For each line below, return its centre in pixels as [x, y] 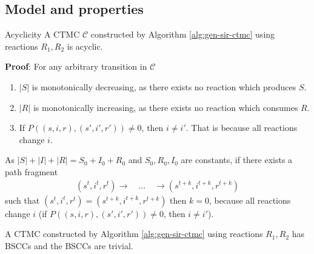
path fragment [32, 171]
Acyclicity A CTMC [42, 34]
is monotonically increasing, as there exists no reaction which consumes [165, 107]
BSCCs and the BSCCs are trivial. [69, 245]
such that [22, 200]
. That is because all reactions [242, 128]
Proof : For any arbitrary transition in [76, 66]
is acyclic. [85, 46]
